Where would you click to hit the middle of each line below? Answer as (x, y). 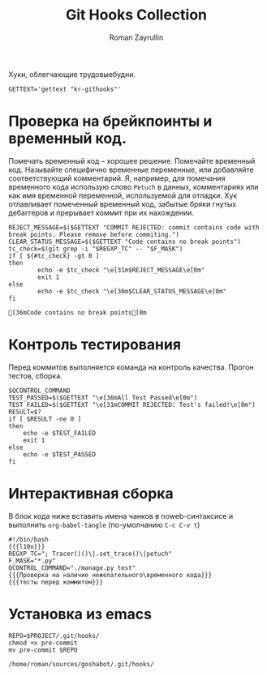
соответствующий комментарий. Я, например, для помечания (117, 178)
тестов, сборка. (35, 375)
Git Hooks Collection (136, 15)
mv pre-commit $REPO (43, 650)
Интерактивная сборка (91, 494)
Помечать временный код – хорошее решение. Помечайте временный (132, 160)
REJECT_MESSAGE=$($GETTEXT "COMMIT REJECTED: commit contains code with (134, 227)
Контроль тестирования (95, 345)
